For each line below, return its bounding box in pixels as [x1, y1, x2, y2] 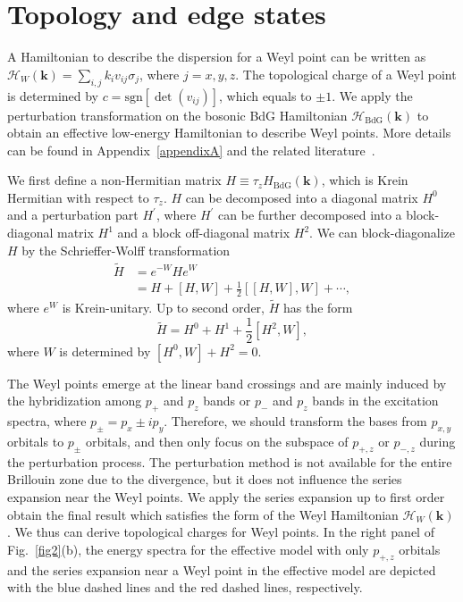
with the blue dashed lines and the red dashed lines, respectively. [7, 578, 363, 597]
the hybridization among [7, 391, 142, 410]
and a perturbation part [7, 205, 139, 224]
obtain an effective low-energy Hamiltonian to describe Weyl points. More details [7, 123, 451, 142]
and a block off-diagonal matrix [117, 223, 290, 242]
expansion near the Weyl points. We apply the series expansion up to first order [7, 487, 445, 506]
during [419, 431, 456, 450]
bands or [203, 391, 251, 410]
